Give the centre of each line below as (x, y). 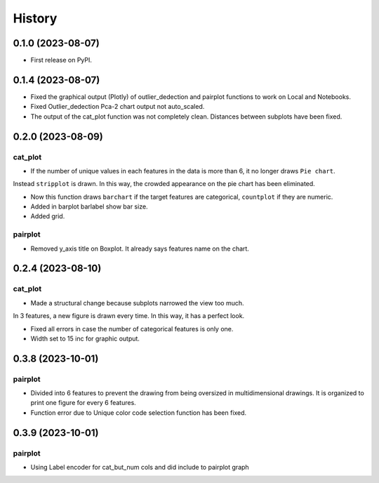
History (35, 18)
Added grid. (48, 216)
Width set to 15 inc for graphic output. (85, 338)
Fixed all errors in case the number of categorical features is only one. (132, 329)
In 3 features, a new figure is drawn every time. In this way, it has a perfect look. (129, 316)
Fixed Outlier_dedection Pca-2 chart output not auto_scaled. (118, 107)
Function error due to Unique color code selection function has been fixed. (139, 412)
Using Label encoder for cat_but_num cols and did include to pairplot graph (140, 468)
